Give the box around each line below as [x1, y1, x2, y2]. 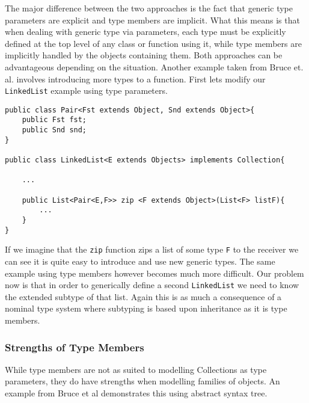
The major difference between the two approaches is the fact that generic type [5, 2, 293, 14]
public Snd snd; [22, 126, 87, 135]
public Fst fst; [22, 115, 87, 125]
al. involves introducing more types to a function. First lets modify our [5, 72, 266, 85]
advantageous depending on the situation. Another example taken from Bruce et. [5, 60, 304, 73]
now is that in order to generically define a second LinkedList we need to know [5, 278, 299, 291]
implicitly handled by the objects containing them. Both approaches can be [5, 49, 283, 61]
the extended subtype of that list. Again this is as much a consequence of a [5, 290, 282, 303]
